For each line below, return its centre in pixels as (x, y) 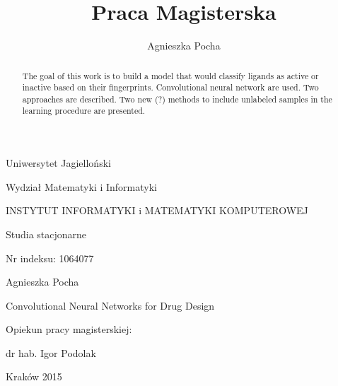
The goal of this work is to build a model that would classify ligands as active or (170, 75)
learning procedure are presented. (84, 111)
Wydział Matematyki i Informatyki (81, 186)
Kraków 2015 (34, 376)
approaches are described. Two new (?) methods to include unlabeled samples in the (177, 99)
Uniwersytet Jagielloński (58, 163)
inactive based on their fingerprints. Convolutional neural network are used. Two (170, 87)
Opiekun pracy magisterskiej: (69, 329)
